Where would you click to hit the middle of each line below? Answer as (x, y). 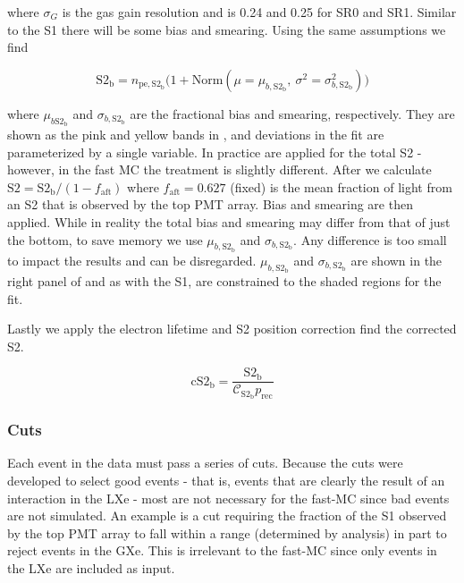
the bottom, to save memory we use (105, 239)
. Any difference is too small (370, 239)
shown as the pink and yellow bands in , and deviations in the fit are (196, 134)
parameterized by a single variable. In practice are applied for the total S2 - (215, 152)
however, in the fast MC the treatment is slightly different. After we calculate (219, 169)
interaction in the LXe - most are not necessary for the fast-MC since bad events (228, 498)
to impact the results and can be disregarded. (132, 260)
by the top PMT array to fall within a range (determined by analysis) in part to (227, 532)
